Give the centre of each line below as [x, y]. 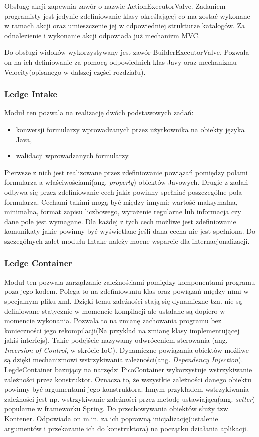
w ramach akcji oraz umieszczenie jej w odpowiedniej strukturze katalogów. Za [125, 26]
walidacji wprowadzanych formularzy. [73, 156]
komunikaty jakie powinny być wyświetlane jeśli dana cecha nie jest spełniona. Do [130, 231]
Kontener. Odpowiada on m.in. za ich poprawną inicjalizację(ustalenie [111, 418]
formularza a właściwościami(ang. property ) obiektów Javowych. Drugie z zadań [126, 182]
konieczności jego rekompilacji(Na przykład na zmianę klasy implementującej [122, 330]
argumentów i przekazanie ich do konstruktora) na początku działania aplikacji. [126, 428]
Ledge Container [39, 263]
